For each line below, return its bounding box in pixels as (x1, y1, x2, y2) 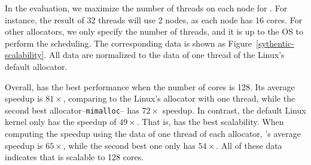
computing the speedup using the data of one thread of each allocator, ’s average (5, 127, 301, 139)
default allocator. (5, 60, 68, 72)
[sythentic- (256, 36, 294, 49)
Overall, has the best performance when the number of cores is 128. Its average (5, 80, 295, 93)
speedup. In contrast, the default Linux (162, 103, 306, 116)
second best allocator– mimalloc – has (5, 103, 139, 116)
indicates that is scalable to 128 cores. (5, 151, 144, 163)
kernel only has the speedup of (5, 115, 117, 128)
